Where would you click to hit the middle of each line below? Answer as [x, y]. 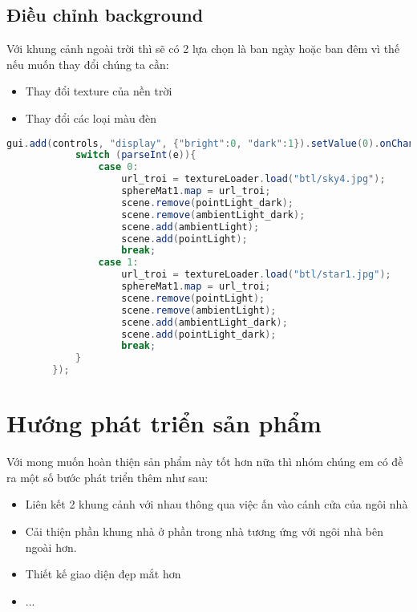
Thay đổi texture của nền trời [99, 91]
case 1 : [118, 263]
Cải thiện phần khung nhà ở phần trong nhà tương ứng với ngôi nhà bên [204, 531]
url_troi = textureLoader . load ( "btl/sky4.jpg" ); [253, 179]
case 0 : [118, 167]
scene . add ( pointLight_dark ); [199, 334]
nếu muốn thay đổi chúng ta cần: [88, 64]
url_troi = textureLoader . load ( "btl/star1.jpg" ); [256, 275]
